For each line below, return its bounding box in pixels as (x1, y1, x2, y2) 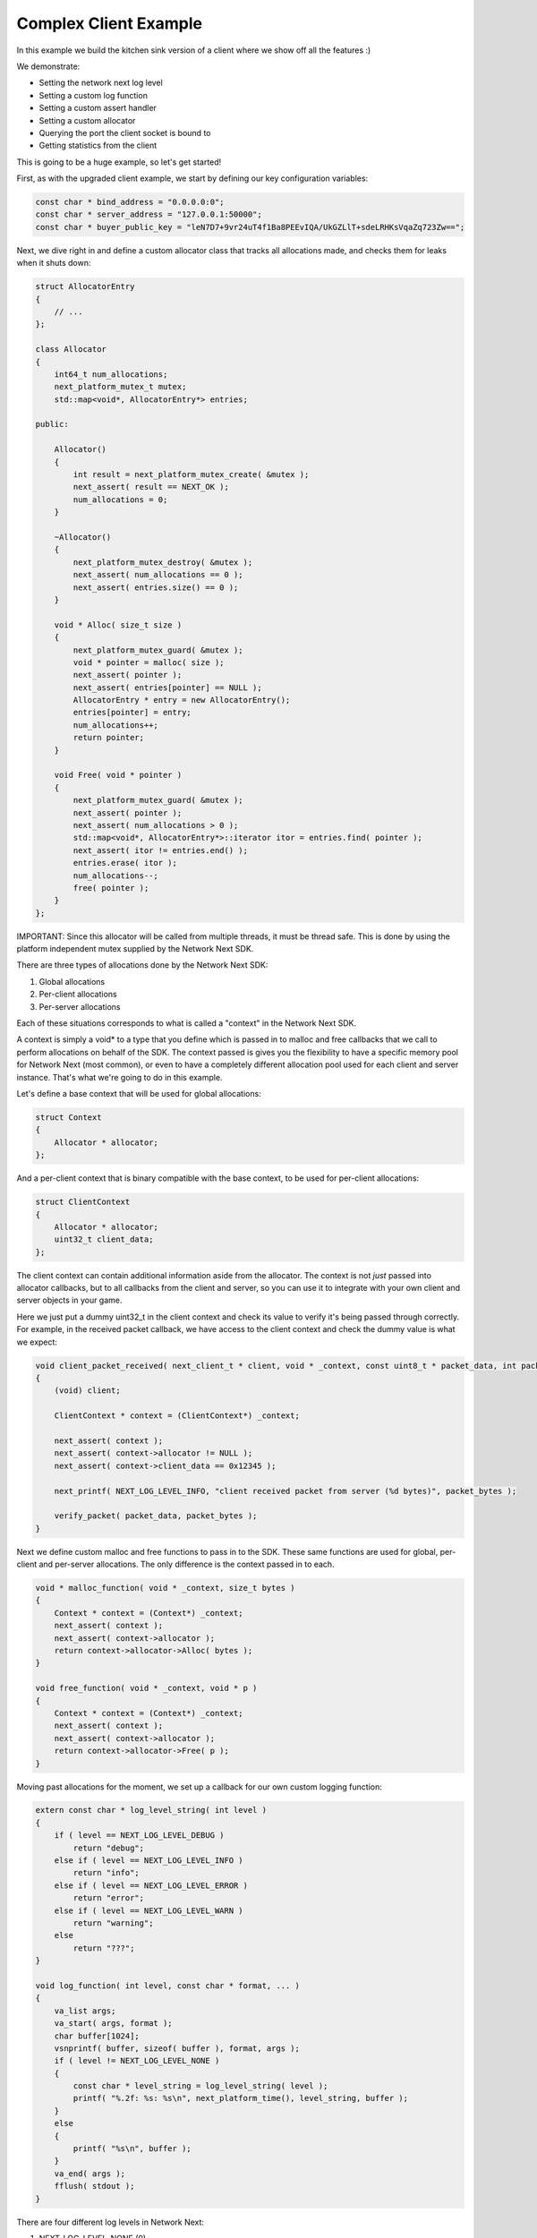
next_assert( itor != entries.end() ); (72, 845, 248, 855)
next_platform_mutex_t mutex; (54, 381, 187, 392)
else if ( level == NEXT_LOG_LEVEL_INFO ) (54, 1856, 243, 1866)
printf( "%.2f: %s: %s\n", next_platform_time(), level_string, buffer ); (72, 2093, 409, 2104)
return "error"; (72, 1893, 145, 1903)
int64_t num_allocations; (54, 369, 168, 380)
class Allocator (35, 345, 107, 354)
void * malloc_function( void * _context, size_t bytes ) (35, 1583, 295, 1593)
